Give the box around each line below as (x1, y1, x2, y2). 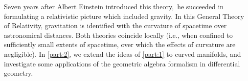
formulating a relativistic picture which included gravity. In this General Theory (4, 11, 244, 21)
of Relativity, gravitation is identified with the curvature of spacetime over (4, 20, 227, 31)
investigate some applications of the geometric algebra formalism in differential (4, 58, 240, 68)
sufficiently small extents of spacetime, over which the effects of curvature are (4, 39, 236, 49)
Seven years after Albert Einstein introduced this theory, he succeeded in (4, 1, 224, 11)
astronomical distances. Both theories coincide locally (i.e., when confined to (4, 30, 233, 40)
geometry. (4, 68, 33, 78)
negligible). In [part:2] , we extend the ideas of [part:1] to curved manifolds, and (4, 49, 241, 59)
